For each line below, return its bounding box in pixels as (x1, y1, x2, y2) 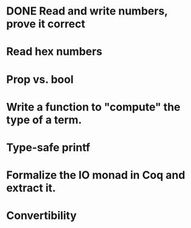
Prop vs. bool (6, 73, 74, 86)
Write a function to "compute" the (6, 100, 181, 114)
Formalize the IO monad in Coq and (6, 168, 186, 182)
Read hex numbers (6, 45, 103, 59)
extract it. (6, 181, 56, 195)
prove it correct (6, 17, 86, 31)
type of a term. (6, 113, 82, 126)
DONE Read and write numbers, (6, 4, 168, 18)
